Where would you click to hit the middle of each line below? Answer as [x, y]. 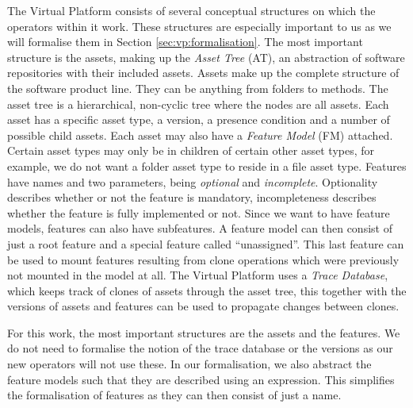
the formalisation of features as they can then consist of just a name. [174, 395]
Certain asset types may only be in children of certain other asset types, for [191, 150]
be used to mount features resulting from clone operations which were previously [203, 259]
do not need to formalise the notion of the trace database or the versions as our [200, 348]
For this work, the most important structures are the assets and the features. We [204, 332]
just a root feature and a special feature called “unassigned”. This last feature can [206, 243]
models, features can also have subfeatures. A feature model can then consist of [200, 228]
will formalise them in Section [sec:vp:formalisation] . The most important [185, 42]
